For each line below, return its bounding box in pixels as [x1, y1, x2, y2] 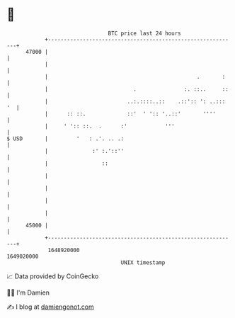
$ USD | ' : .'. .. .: [6, 135, 125, 142]
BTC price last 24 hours [108, 30, 181, 37]
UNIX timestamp [120, 259, 166, 266]
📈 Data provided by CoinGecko [6, 272, 99, 280]
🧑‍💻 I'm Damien [6, 288, 50, 297]
